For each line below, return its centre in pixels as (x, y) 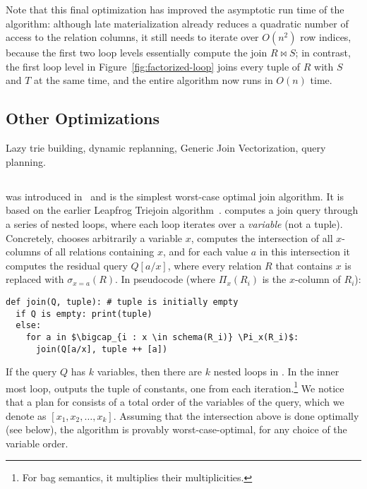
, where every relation (215, 265)
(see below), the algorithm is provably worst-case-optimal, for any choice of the (176, 429)
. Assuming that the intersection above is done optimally (236, 415)
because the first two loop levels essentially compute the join (137, 53)
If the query (31, 372)
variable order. (37, 443)
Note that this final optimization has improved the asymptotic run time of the (175, 9)
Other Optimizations (83, 118)
